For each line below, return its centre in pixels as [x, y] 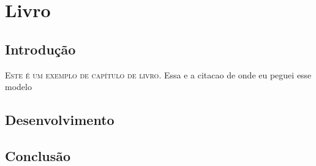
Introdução [40, 49]
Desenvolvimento [60, 120]
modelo [18, 87]
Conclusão [38, 155]
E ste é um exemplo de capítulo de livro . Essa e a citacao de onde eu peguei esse [158, 74]
